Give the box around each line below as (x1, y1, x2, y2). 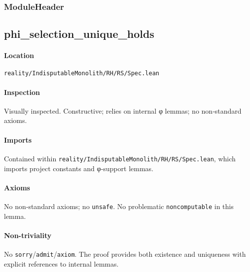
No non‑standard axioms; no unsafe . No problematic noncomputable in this (4, 201, 234, 211)
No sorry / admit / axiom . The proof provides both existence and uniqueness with (4, 248, 246, 259)
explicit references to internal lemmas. (4, 258, 119, 269)
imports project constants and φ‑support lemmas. (4, 163, 153, 173)
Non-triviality (4, 230, 52, 240)
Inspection (4, 87, 40, 97)
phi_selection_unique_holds (4, 26, 154, 41)
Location (4, 50, 34, 60)
